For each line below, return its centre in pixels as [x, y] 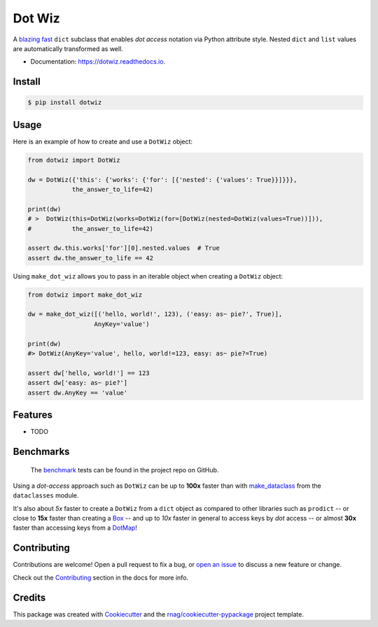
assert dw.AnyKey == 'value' [78, 393]
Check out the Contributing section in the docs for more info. [101, 577]
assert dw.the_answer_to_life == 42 [91, 258]
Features [33, 415]
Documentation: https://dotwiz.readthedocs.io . [98, 62]
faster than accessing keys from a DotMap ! [75, 528]
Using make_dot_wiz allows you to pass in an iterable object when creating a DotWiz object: [148, 276]
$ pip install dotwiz [65, 103]
